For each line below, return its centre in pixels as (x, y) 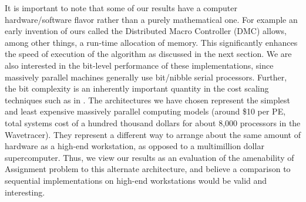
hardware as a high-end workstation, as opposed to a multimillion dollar (134, 146)
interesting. (25, 192)
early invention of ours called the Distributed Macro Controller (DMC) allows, (146, 31)
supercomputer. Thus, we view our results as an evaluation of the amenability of (149, 157)
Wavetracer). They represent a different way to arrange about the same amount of (153, 134)
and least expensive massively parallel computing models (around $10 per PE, (145, 111)
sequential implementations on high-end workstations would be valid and (136, 180)
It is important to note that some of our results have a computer (121, 8)
